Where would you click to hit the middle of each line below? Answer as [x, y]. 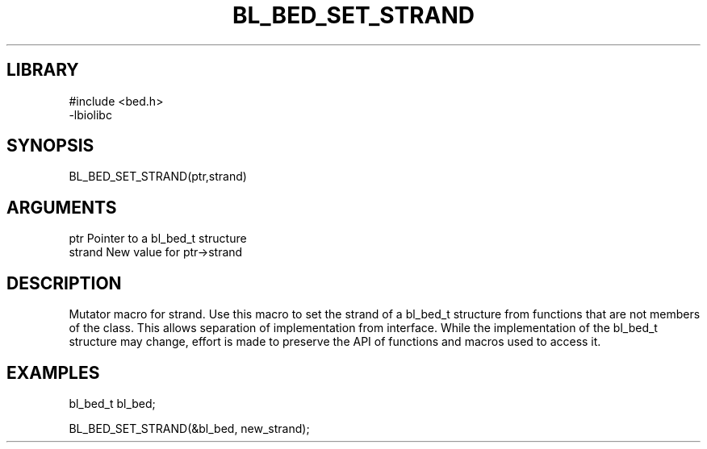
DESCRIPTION [64, 283]
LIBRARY [43, 70]
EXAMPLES [53, 372]
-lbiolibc [90, 114]
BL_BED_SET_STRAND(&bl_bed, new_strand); [189, 428]
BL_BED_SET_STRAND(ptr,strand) [158, 177]
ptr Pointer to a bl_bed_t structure [158, 239]
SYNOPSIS [50, 146]
